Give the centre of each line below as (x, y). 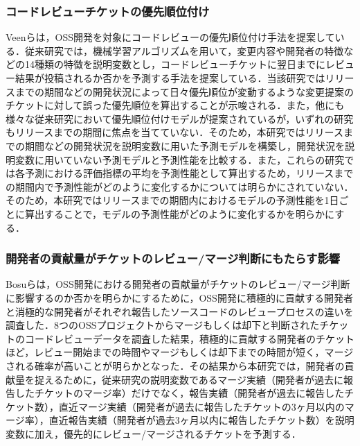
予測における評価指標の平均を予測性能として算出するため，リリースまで (189, 173)
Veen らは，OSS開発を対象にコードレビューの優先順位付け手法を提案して (170, 37)
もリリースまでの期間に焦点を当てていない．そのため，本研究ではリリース (174, 132)
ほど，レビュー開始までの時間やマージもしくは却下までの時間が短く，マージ (180, 352)
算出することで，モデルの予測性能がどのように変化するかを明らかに (180, 213)
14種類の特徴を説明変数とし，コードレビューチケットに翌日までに (175, 64)
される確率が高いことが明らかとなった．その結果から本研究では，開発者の (175, 365)
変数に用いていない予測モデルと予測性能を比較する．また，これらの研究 (180, 159)
